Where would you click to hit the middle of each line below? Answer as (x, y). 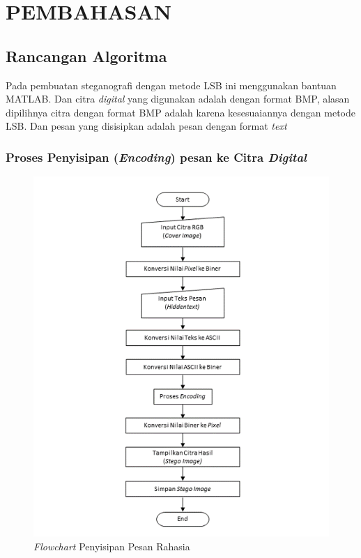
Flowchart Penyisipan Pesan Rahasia (112, 546)
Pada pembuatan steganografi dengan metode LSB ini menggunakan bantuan (171, 85)
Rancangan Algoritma (86, 55)
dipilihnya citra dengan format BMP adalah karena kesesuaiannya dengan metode (180, 112)
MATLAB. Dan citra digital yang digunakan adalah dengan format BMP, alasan (178, 99)
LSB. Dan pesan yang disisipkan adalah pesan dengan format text (146, 126)
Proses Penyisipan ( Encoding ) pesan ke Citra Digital (156, 157)
